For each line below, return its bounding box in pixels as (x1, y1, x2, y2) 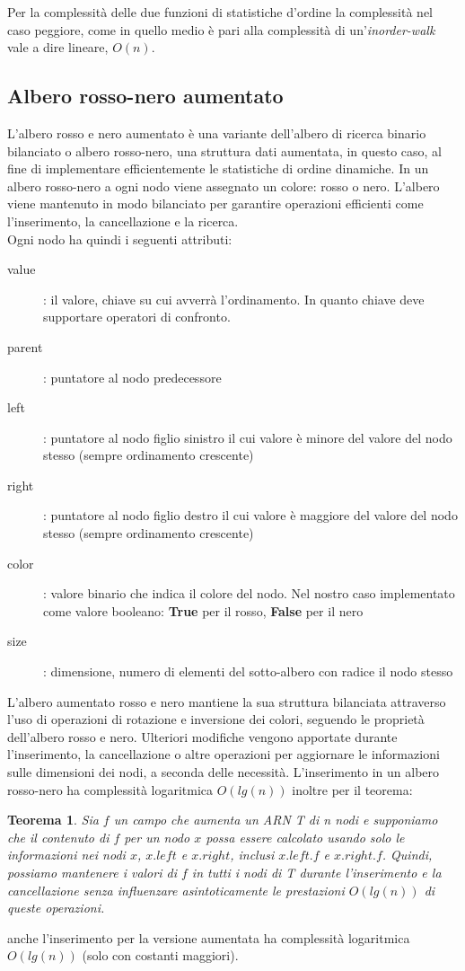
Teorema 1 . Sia (7, 810, 99, 829)
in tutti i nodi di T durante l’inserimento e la (191, 862, 442, 881)
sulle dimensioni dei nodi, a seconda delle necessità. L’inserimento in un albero (7, 763, 440, 781)
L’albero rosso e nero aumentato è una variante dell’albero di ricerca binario (7, 123, 426, 142)
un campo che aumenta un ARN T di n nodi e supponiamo (113, 810, 438, 829)
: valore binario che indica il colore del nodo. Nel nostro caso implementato (43, 584, 455, 603)
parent (7, 337, 43, 356)
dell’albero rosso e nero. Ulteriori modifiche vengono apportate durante (7, 727, 398, 746)
